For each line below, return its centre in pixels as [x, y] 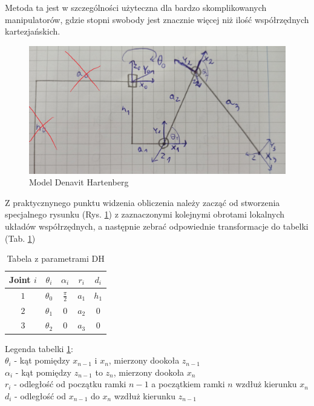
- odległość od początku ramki [70, 384]
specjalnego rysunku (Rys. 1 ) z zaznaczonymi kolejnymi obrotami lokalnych [145, 214]
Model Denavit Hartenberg [79, 182]
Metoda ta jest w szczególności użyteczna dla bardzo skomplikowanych [136, 7]
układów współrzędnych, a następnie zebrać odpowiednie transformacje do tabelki [157, 226]
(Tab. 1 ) [20, 238]
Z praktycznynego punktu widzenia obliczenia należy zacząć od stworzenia [142, 202]
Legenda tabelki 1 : [39, 348]
